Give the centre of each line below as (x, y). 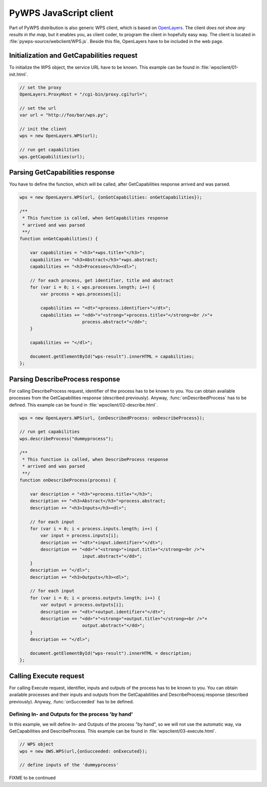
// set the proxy (41, 87)
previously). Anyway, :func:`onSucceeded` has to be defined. (71, 701)
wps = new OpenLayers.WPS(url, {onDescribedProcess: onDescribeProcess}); (112, 418)
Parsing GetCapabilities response (62, 172)
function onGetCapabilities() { (59, 239)
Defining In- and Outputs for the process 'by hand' (71, 714)
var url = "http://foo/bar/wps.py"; (64, 115)
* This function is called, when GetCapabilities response (95, 218)
